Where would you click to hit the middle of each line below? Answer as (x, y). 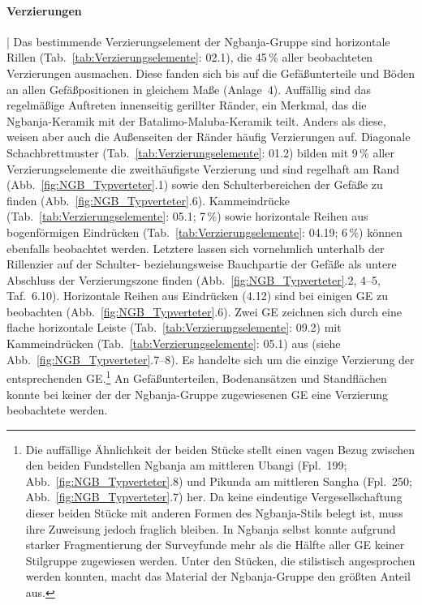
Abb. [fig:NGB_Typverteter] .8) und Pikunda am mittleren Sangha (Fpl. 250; (219, 481)
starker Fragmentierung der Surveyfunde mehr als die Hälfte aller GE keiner (215, 545)
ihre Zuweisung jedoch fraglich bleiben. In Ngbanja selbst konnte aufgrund (211, 528)
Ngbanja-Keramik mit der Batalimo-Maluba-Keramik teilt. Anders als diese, (196, 120)
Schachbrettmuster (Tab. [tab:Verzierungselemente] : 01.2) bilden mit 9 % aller (200, 152)
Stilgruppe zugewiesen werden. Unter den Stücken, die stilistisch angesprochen (220, 560)
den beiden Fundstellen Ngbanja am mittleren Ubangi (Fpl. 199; (186, 465)
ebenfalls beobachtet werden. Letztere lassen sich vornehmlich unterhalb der (196, 248)
